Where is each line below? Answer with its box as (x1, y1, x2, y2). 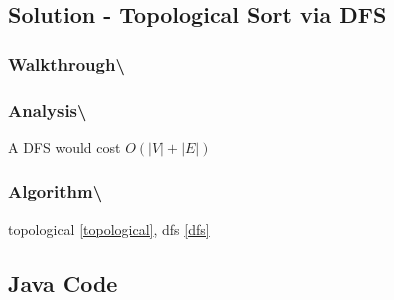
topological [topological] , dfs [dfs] (8, 218, 210, 239)
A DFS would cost (8, 136, 121, 157)
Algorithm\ (8, 179, 103, 204)
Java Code (8, 267, 118, 298)
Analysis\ (8, 97, 87, 122)
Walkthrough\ (8, 51, 125, 76)
